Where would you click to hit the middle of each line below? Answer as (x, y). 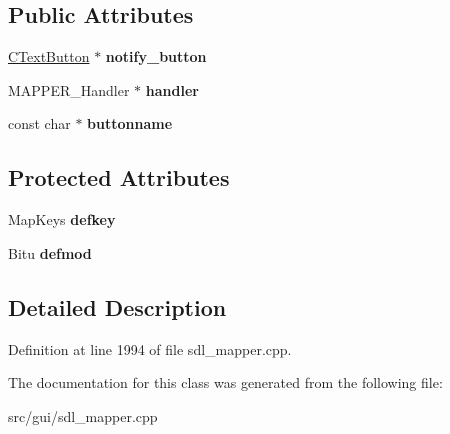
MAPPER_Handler (69, 89)
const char (39, 123)
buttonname (130, 123)
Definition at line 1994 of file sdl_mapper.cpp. (150, 348)
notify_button (156, 56)
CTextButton (49, 56)
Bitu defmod (50, 252)
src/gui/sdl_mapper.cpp (83, 415)
